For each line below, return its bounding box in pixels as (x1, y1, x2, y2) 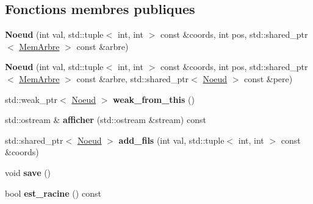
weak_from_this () (113, 93, 195, 105)
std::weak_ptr (5, 93, 58, 105)
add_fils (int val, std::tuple (118, 133, 225, 146)
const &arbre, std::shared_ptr (76, 72, 189, 85)
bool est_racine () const (5, 186, 101, 199)
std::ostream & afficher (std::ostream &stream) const (5, 113, 206, 126)
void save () (5, 166, 51, 178)
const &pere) (244, 72, 293, 85)
